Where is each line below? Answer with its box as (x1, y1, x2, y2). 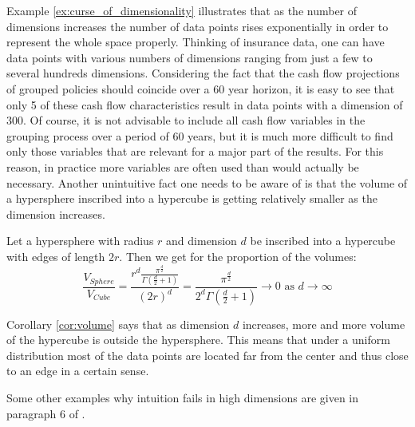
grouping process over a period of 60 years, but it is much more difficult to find (6, 127, 393, 144)
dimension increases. (6, 205, 105, 222)
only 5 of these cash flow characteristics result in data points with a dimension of (6, 96, 403, 113)
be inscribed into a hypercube (250, 232, 396, 249)
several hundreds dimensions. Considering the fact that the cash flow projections (6, 65, 400, 81)
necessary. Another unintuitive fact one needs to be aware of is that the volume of (6, 174, 408, 191)
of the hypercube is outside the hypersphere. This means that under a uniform (6, 331, 390, 348)
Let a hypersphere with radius (6, 232, 154, 249)
